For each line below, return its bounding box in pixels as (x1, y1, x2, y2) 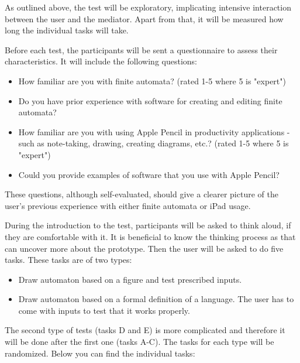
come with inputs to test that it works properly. (18, 304, 190, 316)
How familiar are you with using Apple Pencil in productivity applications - (18, 125, 290, 138)
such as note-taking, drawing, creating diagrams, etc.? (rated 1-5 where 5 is (18, 137, 289, 149)
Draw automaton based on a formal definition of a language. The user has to (18, 293, 294, 305)
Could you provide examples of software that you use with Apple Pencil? (18, 168, 280, 180)
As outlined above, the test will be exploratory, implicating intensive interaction (5, 1, 291, 13)
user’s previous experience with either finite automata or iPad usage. (5, 199, 251, 211)
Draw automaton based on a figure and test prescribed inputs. (18, 273, 242, 285)
